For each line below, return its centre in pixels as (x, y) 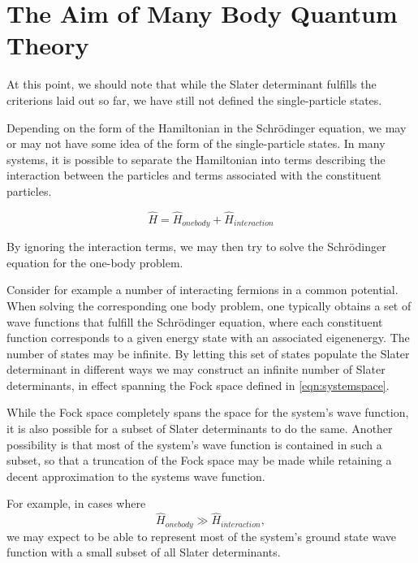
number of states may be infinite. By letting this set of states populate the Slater (208, 353)
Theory (48, 45)
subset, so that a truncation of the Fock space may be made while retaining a (199, 460)
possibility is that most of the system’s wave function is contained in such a (194, 444)
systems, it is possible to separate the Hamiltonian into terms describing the (196, 159)
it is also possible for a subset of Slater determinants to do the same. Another (200, 429)
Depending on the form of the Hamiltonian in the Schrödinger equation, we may (207, 127)
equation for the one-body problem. (95, 262)
